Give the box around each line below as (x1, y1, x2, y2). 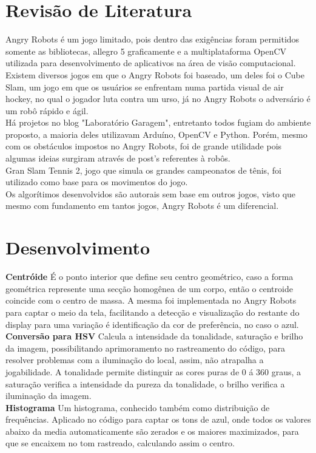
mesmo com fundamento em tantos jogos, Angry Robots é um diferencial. (5, 199, 279, 212)
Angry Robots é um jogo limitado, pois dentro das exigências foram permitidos (5, 33, 300, 46)
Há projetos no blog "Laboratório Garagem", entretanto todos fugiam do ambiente (5, 116, 311, 129)
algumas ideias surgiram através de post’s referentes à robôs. (5, 152, 230, 165)
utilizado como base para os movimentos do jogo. (5, 175, 188, 188)
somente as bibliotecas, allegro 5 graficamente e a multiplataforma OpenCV (5, 44, 287, 57)
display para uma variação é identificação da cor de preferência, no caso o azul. (5, 318, 299, 330)
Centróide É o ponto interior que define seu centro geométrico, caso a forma (5, 270, 294, 283)
